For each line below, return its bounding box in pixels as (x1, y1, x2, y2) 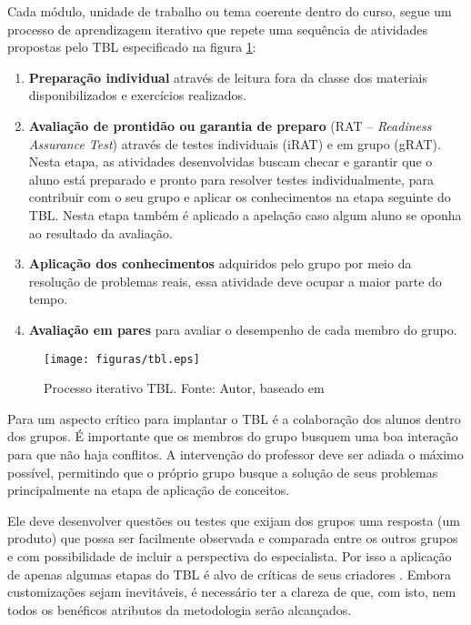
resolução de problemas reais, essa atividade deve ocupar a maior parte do (28, 271, 442, 290)
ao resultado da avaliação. (28, 223, 173, 242)
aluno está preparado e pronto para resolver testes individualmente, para (28, 169, 434, 188)
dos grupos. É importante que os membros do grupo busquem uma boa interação (7, 427, 458, 446)
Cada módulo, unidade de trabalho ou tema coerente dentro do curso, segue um (7, 2, 452, 20)
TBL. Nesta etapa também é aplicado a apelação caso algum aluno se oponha (28, 205, 462, 224)
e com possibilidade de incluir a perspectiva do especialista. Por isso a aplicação (7, 546, 452, 565)
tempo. (28, 289, 68, 308)
